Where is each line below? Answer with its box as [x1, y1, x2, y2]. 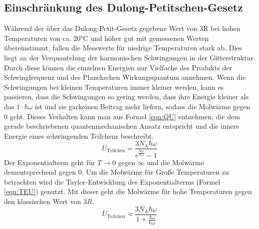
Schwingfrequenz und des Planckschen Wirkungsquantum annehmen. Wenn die [4, 72, 246, 82]
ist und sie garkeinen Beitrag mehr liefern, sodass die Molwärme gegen [34, 101, 251, 111]
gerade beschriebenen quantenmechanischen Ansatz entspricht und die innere [4, 121, 240, 131]
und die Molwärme [147, 157, 204, 167]
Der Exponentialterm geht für [4, 157, 95, 167]
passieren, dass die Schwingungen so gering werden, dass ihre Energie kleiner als [4, 91, 249, 102]
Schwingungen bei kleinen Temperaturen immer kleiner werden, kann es [4, 81, 224, 92]
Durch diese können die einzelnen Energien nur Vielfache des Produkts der [4, 62, 232, 72]
